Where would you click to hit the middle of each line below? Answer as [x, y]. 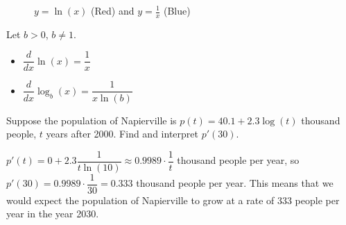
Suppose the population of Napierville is [92, 120]
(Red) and [113, 10]
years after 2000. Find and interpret [122, 134]
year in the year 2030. [53, 214]
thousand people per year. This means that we [235, 183]
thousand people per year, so [238, 160]
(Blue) [177, 10]
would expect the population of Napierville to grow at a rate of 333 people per [173, 200]
